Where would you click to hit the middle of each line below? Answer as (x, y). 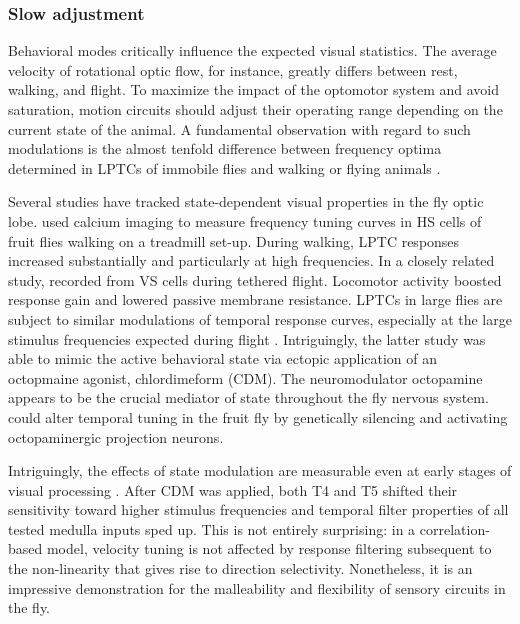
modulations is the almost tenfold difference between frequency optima (225, 148)
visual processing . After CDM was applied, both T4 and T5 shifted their (233, 489)
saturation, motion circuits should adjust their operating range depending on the (255, 109)
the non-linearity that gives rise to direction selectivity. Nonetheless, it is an (240, 568)
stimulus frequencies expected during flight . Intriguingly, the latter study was (247, 338)
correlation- (454, 528)
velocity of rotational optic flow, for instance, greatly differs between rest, (233, 69)
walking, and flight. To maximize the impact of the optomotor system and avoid (253, 89)
